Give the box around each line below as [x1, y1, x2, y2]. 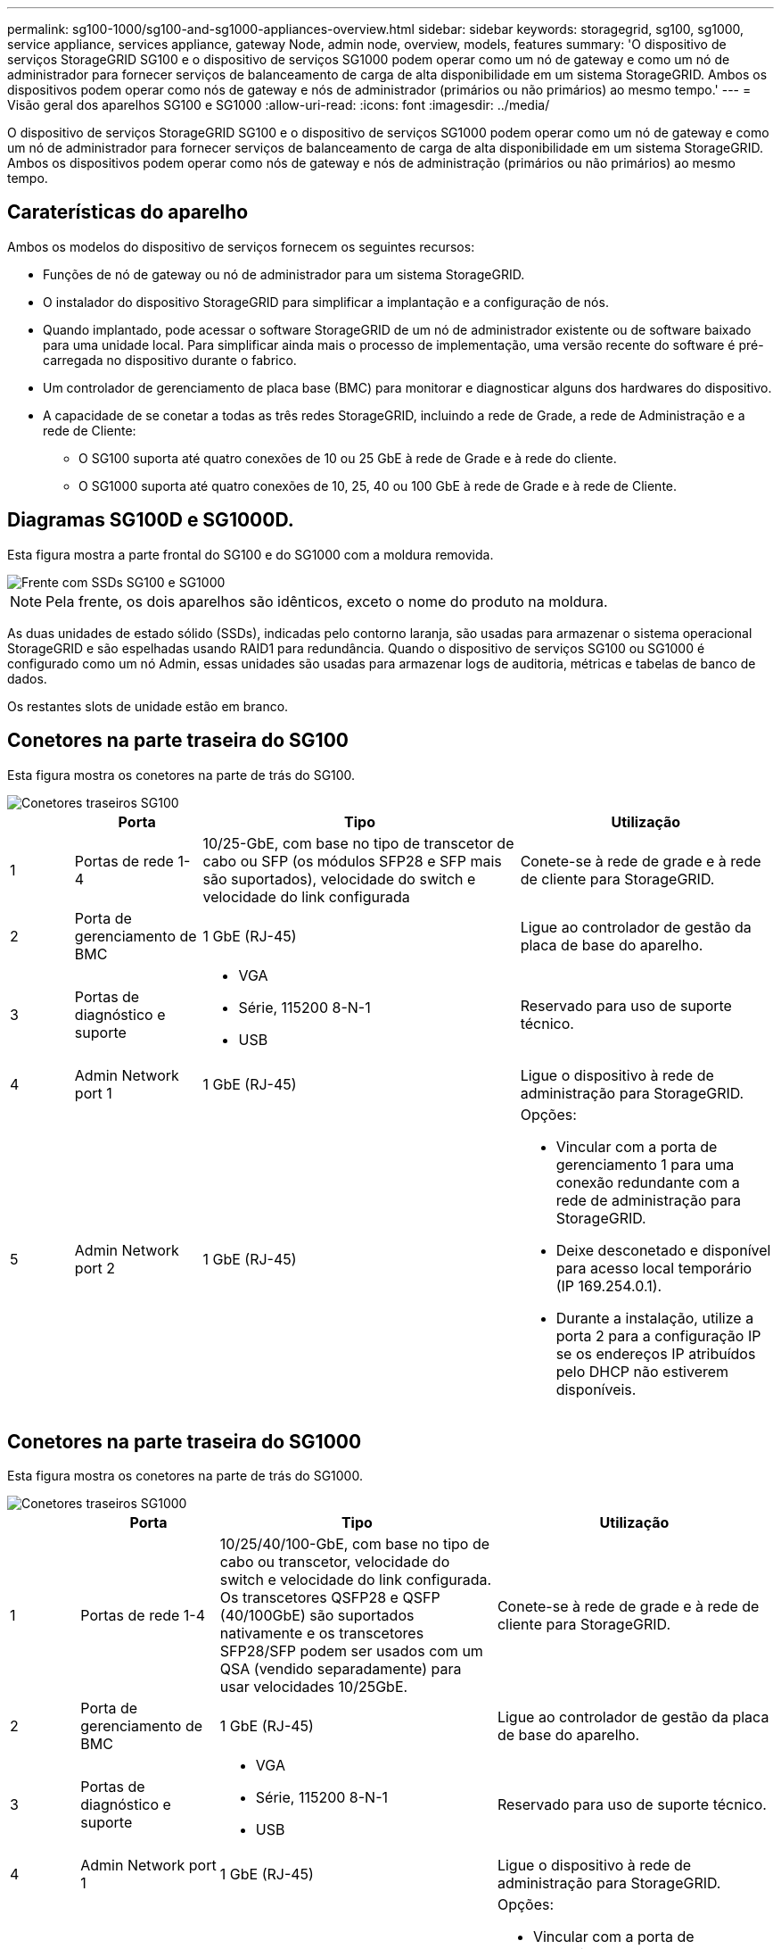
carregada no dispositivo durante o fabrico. [43, 352, 297, 368]
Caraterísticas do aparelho [7, 201, 249, 224]
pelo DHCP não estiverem [555, 1362, 729, 1381]
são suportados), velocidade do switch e [202, 869, 476, 888]
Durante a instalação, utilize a [555, 1308, 754, 1327]
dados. [7, 670, 47, 686]
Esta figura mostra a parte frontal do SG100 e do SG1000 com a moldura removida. [7, 546, 494, 562]
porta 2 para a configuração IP [555, 1326, 761, 1345]
